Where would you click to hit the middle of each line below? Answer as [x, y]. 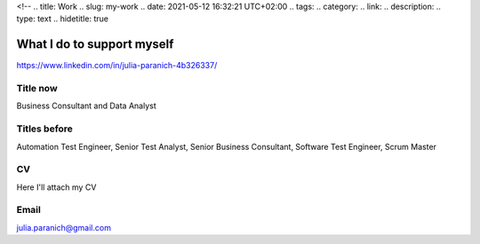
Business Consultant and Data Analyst [86, 106]
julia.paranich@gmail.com [64, 227]
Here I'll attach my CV [56, 187]
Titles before [44, 129]
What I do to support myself [95, 44]
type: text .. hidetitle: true [62, 19]
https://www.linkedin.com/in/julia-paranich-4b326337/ [117, 66]
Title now [37, 89]
